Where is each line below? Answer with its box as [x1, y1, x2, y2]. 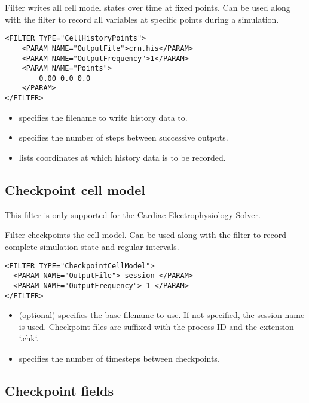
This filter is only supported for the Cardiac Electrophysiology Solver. [5, 208, 261, 221]
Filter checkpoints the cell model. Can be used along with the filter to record [5, 228, 287, 241]
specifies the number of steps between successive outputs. [19, 131, 228, 144]
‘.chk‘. [19, 332, 39, 344]
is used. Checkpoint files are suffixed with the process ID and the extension [19, 320, 294, 332]
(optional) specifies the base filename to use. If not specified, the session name [19, 309, 305, 321]
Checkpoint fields [5, 381, 114, 399]
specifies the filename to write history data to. [19, 111, 188, 123]
